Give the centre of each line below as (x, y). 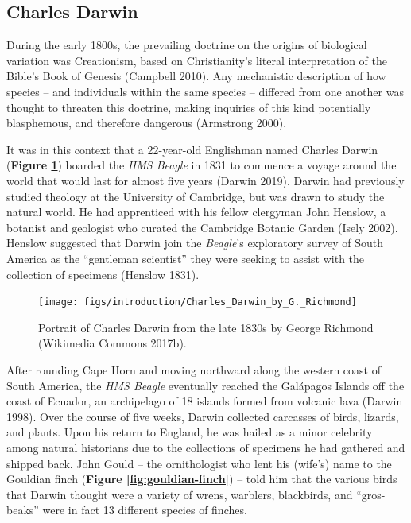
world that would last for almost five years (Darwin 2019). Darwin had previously (205, 180)
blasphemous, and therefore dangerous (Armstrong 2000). (147, 123)
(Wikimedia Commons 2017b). (112, 343)
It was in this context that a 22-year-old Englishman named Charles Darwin (192, 149)
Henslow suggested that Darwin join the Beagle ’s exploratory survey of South (195, 243)
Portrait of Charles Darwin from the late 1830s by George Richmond (206, 327)
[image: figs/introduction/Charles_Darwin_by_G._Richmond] (198, 302)
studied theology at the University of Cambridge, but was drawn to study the (196, 196)
